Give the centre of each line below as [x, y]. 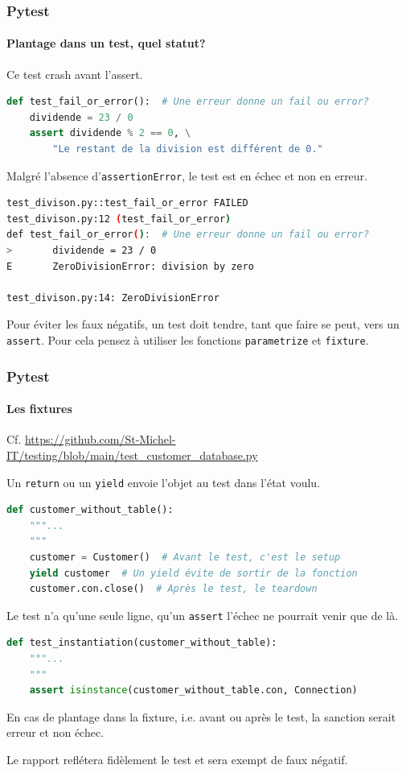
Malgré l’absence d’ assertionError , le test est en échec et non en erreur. [187, 175]
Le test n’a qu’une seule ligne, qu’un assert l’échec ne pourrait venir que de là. [203, 615]
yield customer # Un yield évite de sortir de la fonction [193, 573]
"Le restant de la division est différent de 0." [188, 149]
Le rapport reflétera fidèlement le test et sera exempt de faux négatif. [177, 759]
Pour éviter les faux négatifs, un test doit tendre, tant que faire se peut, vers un [203, 324]
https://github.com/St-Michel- [100, 439]
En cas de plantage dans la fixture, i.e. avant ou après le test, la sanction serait [201, 716]
